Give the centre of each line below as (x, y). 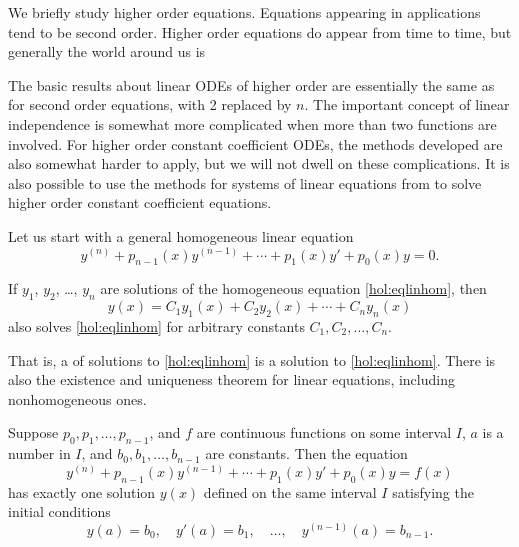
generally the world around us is (107, 51)
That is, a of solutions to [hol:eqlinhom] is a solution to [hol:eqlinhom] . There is (252, 359)
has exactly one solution (82, 491)
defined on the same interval (290, 491)
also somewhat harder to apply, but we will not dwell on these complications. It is (259, 163)
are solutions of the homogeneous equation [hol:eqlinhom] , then (293, 288)
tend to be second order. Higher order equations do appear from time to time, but (260, 31)
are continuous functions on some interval (324, 432)
